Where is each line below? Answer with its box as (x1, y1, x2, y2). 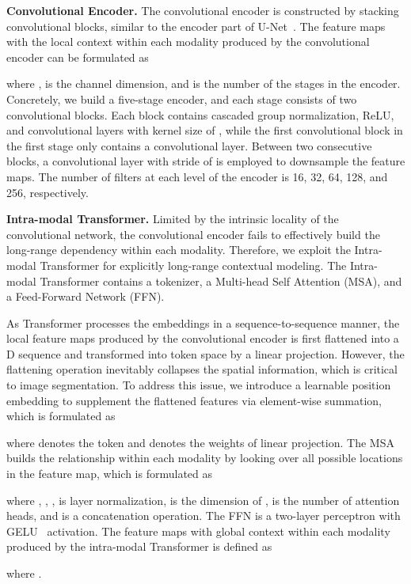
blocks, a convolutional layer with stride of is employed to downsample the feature (6, 153, 405, 169)
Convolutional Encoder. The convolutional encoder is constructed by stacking (6, 2, 399, 18)
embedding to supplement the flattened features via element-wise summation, (6, 392, 382, 408)
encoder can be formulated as (6, 48, 149, 65)
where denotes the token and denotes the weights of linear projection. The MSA (6, 434, 394, 450)
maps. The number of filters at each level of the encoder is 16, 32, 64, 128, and (6, 168, 388, 184)
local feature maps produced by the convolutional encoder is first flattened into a (6, 330, 399, 347)
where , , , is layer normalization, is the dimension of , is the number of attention (6, 491, 400, 508)
